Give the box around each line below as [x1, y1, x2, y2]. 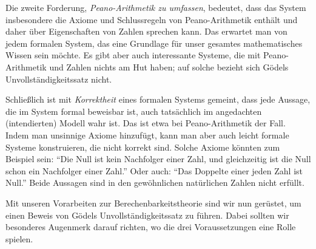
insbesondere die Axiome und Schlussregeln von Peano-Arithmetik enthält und [5, 13, 298, 26]
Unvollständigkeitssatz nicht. [5, 72, 112, 85]
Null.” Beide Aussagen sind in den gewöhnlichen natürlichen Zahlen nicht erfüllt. [5, 176, 304, 189]
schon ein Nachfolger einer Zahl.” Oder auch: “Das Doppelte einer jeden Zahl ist [5, 164, 303, 177]
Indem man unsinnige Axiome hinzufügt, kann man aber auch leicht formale [5, 128, 289, 141]
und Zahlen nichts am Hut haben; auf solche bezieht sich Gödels [49, 60, 289, 73]
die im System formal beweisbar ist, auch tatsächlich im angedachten [5, 104, 262, 117]
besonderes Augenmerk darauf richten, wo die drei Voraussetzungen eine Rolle [5, 220, 296, 233]
